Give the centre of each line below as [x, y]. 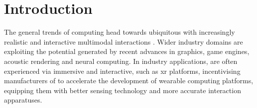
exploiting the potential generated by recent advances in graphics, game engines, [127, 51]
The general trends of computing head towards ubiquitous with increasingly [120, 32]
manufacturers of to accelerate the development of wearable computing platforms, [129, 81]
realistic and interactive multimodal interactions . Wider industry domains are [124, 41]
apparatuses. [23, 100]
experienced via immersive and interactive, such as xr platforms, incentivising [122, 71]
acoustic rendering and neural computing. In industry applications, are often [121, 61]
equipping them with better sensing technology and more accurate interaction [123, 90]
